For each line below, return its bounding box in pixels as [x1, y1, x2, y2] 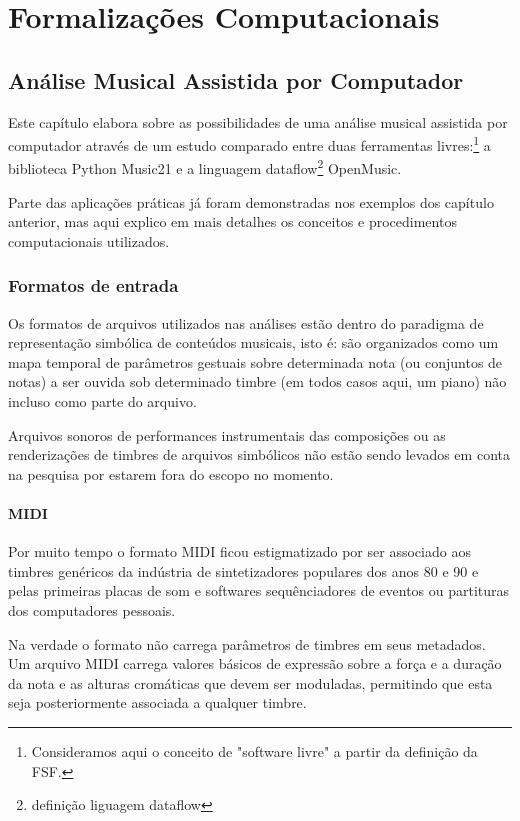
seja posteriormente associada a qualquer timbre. [8, 692, 307, 713]
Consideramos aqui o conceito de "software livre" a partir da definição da [31, 740, 478, 761]
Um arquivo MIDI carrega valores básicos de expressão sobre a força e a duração [8, 653, 502, 674]
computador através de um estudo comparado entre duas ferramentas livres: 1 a [8, 132, 491, 155]
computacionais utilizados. [8, 230, 170, 251]
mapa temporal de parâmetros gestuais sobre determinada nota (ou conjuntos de [8, 351, 503, 372]
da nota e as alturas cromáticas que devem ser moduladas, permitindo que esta [8, 672, 493, 693]
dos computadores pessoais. [8, 600, 176, 620]
